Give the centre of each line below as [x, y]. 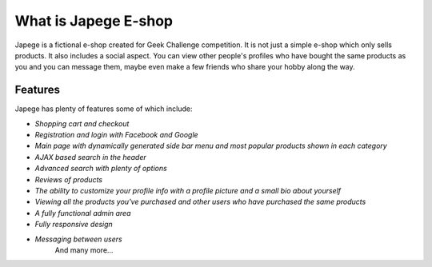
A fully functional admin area [83, 213]
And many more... [84, 250]
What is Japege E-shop [94, 21]
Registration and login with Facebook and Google [117, 135]
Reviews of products [69, 179]
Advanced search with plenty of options [101, 169]
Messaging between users [79, 239]
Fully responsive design [74, 225]
